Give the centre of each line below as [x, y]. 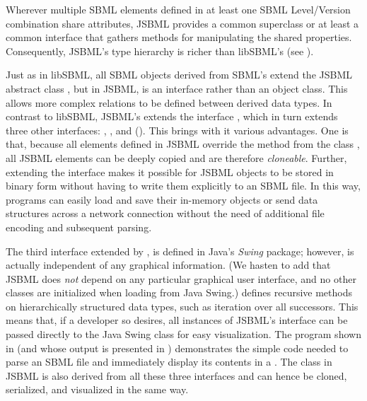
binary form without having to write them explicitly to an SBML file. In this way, [183, 186]
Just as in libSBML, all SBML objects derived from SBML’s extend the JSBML [179, 75]
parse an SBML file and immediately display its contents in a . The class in [169, 362]
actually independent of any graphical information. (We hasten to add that [168, 265]
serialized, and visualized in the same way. [97, 389]
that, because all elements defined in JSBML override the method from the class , [183, 144]
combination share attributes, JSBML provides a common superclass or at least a [182, 23]
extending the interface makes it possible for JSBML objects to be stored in [170, 172]
